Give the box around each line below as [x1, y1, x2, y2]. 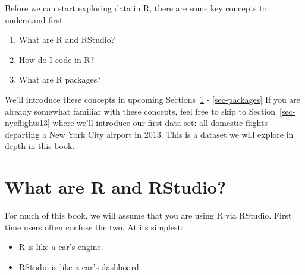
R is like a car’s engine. [18, 241, 103, 253]
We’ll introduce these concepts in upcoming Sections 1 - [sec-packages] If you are [5, 93, 301, 105]
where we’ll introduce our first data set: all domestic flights [52, 116, 268, 129]
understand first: [5, 13, 65, 26]
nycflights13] [5, 116, 50, 129]
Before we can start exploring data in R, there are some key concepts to [5, 2, 267, 14]
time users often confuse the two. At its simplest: [5, 220, 183, 233]
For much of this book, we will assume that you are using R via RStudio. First [5, 209, 292, 222]
